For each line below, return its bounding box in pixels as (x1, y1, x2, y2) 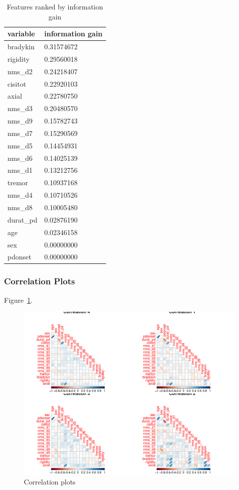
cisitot (7, 78, 26, 89)
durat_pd (7, 214, 37, 225)
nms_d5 (7, 140, 33, 150)
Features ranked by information (6, 1, 103, 11)
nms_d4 (7, 190, 33, 200)
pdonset (7, 251, 31, 262)
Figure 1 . (4, 294, 33, 305)
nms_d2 (7, 66, 33, 76)
